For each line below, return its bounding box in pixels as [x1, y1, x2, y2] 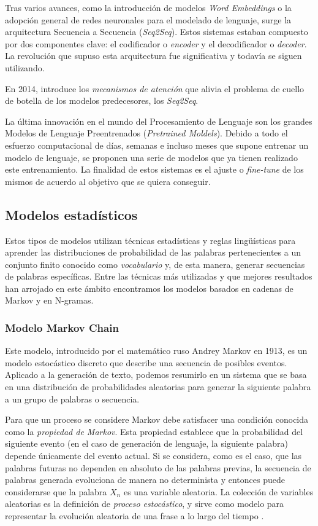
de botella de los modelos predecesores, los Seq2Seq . [5, 94, 199, 107]
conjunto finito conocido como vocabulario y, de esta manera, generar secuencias [5, 257, 305, 270]
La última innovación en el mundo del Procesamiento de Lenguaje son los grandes [5, 114, 312, 127]
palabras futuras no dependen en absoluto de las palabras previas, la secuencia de [5, 461, 311, 474]
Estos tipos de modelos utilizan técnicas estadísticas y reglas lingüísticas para [5, 234, 296, 246]
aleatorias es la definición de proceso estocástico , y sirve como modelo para [5, 497, 284, 510]
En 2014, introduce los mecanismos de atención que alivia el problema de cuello [5, 82, 305, 95]
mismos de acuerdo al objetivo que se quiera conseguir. [5, 175, 211, 187]
